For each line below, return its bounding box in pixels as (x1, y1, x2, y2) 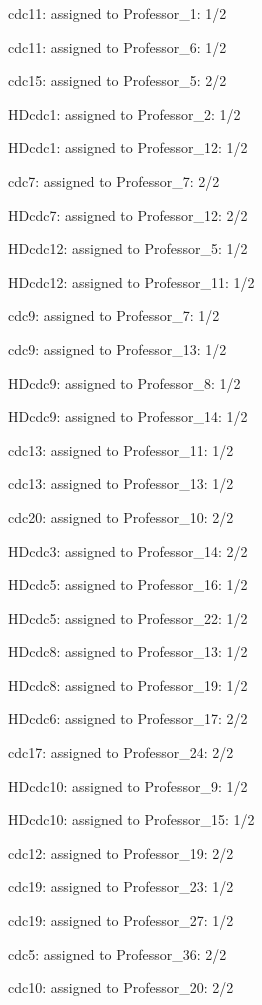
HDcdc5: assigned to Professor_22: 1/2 (8, 607, 248, 628)
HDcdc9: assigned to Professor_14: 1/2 (8, 406, 248, 427)
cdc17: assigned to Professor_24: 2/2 (8, 742, 234, 763)
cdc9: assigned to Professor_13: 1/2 (8, 338, 227, 359)
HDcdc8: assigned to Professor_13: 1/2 (8, 641, 248, 662)
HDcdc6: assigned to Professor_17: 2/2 (8, 708, 248, 729)
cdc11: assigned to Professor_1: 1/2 (8, 3, 227, 23)
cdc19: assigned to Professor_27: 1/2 (8, 910, 234, 931)
